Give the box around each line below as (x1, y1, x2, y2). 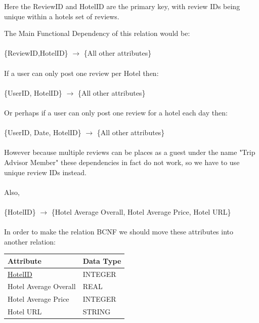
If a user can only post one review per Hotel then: (4, 67, 159, 78)
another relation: (4, 236, 56, 247)
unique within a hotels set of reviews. (4, 11, 119, 21)
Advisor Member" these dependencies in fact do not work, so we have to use (4, 156, 240, 167)
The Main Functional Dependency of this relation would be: (4, 28, 190, 38)
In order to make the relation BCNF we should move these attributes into (4, 226, 234, 237)
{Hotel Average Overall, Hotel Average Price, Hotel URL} (51, 206, 231, 217)
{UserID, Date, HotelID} (4, 127, 81, 138)
